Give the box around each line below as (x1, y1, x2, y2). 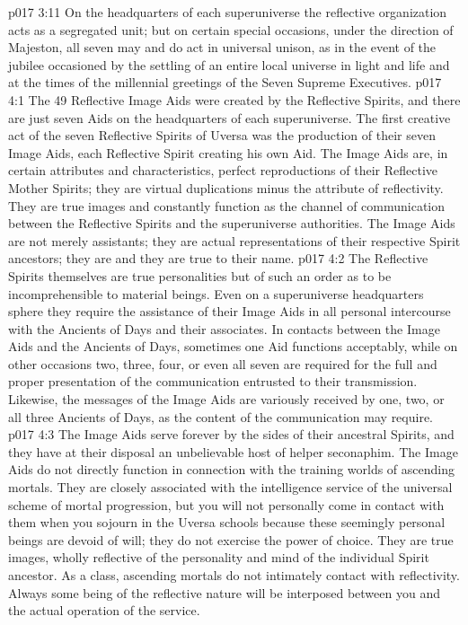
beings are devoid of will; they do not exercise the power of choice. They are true (8, 530, 454, 549)
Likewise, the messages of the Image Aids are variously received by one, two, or (8, 390, 445, 409)
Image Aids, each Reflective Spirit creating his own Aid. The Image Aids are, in (8, 143, 448, 162)
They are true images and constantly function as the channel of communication (8, 196, 446, 215)
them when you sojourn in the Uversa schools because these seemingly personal (8, 513, 446, 532)
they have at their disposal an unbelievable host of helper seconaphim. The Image (8, 442, 458, 461)
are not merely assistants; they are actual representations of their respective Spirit (8, 231, 461, 250)
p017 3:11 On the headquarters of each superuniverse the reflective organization (8, 3, 447, 21)
